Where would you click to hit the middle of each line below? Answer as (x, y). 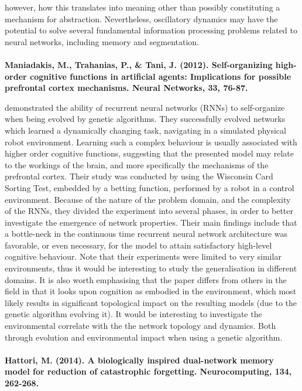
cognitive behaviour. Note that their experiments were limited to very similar (143, 256)
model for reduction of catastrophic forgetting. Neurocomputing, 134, (148, 371)
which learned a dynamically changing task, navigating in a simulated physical (145, 130)
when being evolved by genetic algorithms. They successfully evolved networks (145, 119)
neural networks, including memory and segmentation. (102, 41)
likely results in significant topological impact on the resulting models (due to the (151, 302)
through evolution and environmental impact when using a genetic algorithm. (144, 337)
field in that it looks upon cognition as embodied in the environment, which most (151, 291)
